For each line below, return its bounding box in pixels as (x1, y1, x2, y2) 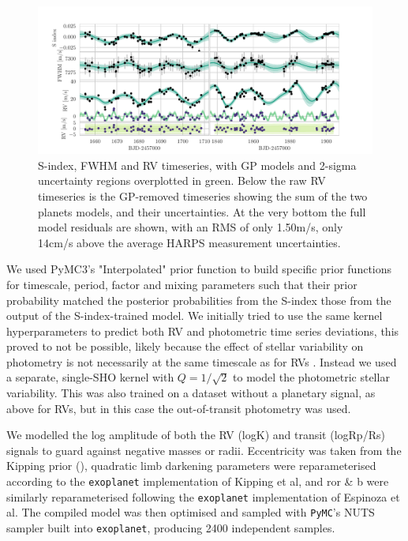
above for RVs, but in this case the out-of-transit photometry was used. (6, 400, 351, 416)
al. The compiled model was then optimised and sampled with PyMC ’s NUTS (6, 504, 375, 520)
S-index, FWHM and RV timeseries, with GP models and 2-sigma (38, 156, 357, 173)
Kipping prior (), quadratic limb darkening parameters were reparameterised (6, 457, 376, 474)
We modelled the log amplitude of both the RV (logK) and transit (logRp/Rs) (6, 426, 385, 443)
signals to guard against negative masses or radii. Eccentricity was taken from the (6, 441, 402, 458)
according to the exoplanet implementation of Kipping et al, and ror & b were (6, 473, 389, 490)
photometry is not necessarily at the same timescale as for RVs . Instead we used (6, 353, 397, 370)
